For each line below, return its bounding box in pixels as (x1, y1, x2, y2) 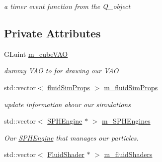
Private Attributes (4, 25, 101, 40)
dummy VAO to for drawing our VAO (4, 65, 119, 76)
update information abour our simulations (4, 99, 131, 109)
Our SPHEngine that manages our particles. (4, 132, 139, 143)
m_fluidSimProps (104, 82, 158, 92)
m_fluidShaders (104, 149, 153, 160)
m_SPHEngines (101, 116, 151, 126)
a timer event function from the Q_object (4, 1, 131, 11)
